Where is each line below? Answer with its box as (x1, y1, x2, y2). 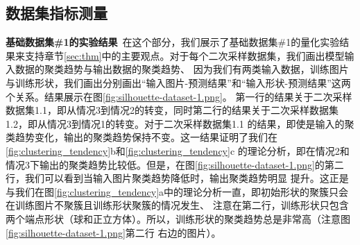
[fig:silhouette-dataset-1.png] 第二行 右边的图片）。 (6, 225, 221, 239)
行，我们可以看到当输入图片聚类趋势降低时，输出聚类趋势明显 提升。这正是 (6, 171, 349, 185)
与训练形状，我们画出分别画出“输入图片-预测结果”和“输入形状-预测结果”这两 (6, 75, 351, 90)
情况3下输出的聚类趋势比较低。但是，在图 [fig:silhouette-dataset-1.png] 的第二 (6, 157, 344, 171)
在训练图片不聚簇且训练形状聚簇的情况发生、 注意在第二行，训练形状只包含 (6, 198, 349, 212)
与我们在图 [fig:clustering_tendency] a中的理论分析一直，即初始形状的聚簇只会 (6, 184, 349, 198)
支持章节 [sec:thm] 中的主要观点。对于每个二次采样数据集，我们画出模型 (24, 48, 345, 62)
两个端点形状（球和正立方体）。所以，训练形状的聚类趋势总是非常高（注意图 (6, 211, 350, 226)
